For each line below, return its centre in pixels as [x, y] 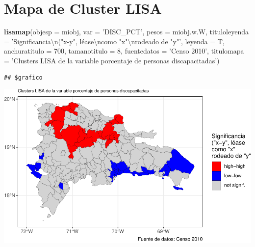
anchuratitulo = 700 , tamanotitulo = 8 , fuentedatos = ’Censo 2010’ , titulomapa [124, 51]
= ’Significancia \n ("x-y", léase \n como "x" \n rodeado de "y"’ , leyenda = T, [114, 41]
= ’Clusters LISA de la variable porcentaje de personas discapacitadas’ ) [112, 60]
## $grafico [23, 77]
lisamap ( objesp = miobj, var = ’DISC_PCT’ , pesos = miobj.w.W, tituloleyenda [126, 32]
